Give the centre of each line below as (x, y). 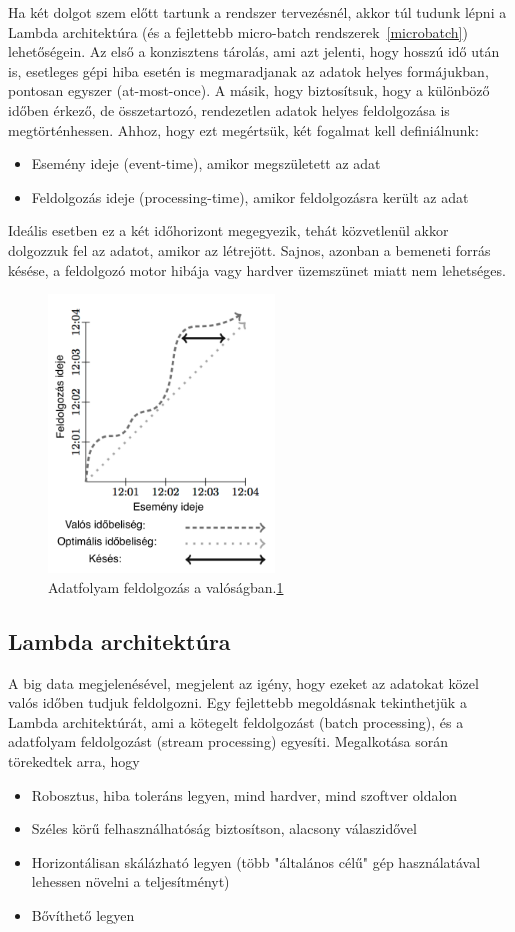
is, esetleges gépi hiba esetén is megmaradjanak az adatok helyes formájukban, (248, 70)
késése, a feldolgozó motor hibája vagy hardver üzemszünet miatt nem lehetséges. (257, 269)
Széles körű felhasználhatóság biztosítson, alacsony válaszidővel (224, 828)
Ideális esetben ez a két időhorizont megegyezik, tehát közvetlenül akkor (228, 230)
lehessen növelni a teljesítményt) (130, 881)
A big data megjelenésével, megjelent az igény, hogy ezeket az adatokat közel (243, 682)
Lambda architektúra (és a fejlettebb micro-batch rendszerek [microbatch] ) (238, 31)
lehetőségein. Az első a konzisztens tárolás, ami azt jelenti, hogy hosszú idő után (254, 51)
